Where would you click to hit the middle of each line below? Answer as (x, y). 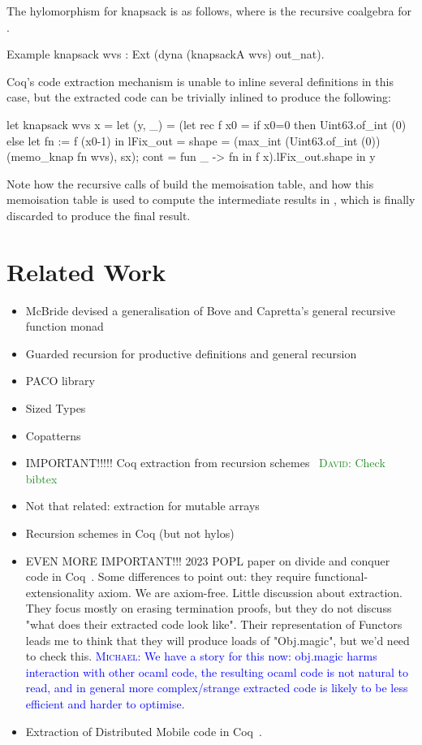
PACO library (60, 381)
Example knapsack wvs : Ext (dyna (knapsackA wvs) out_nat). (166, 54)
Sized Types (56, 408)
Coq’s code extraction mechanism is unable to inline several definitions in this (200, 81)
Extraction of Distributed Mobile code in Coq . (144, 731)
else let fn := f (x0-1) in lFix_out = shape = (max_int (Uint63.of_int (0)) (194, 140)
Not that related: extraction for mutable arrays (142, 506)
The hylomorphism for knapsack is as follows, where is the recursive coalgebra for (209, 11)
